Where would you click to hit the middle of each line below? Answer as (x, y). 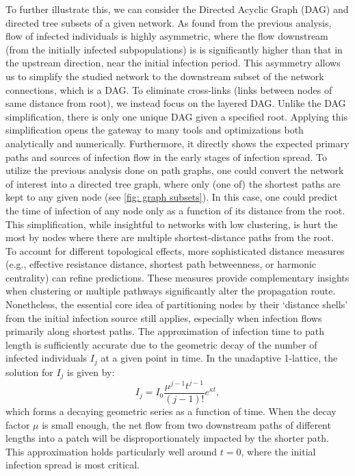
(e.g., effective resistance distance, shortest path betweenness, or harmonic (161, 264)
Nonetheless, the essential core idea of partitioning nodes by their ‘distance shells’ (177, 304)
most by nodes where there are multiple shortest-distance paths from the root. (170, 237)
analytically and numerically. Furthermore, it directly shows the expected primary (177, 143)
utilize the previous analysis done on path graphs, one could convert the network (175, 170)
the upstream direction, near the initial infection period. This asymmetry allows (173, 63)
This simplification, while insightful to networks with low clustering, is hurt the (172, 224)
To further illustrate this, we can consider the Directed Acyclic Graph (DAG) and (177, 9)
